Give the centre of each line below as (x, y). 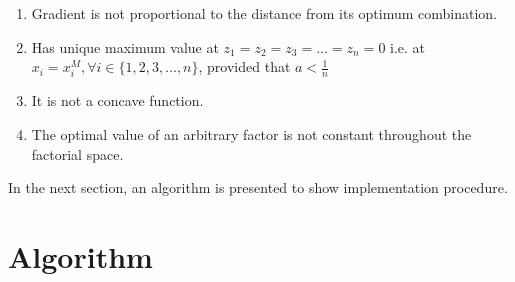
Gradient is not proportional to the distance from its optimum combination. (264, 13)
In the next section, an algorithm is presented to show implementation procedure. (258, 187)
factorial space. (77, 153)
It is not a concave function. (117, 100)
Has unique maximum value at (125, 46)
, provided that (244, 66)
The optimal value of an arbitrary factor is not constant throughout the (251, 133)
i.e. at (408, 46)
